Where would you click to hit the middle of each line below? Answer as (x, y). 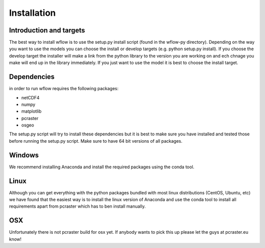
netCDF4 (30, 97)
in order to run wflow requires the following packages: (64, 89)
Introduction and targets (47, 30)
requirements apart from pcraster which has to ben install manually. (77, 206)
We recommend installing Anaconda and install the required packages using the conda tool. (102, 167)
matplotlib (31, 111)
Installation (32, 13)
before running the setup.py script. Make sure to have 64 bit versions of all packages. (96, 141)
